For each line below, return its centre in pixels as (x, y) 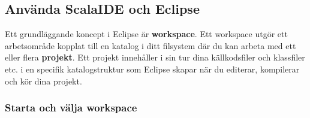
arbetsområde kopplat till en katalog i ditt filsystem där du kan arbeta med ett (151, 45)
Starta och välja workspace (71, 108)
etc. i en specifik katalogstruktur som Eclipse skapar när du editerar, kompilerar (152, 69)
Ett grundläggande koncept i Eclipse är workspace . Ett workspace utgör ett (146, 34)
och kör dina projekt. (43, 81)
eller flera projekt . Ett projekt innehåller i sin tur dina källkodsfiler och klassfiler (155, 57)
